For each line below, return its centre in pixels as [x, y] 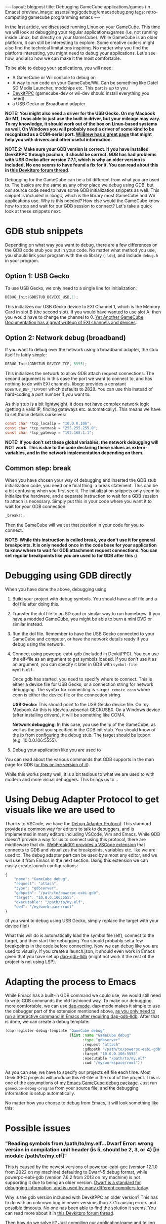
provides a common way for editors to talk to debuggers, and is [70, 829]
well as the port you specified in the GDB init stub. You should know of [84, 729]
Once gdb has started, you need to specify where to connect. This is [82, 679]
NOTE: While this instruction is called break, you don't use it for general [80, 540]
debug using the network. [39, 644]
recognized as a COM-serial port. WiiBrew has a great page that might [79, 134]
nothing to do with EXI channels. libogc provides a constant [65, 384]
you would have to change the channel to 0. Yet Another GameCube [74, 317]
